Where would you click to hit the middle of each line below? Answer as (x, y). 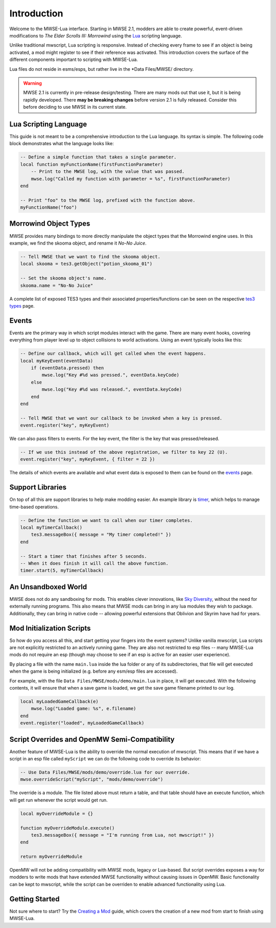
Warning (32, 83)
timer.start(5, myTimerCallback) (62, 571)
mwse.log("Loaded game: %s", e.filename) (84, 709)
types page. (22, 306)
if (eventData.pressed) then (67, 368)
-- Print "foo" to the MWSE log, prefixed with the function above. (108, 200)
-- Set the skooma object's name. (63, 278)
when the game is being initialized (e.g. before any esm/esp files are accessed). (94, 671)
